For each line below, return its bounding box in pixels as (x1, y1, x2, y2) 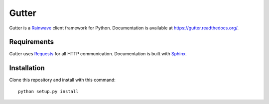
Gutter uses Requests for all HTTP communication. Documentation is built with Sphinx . (9, 51, 187, 57)
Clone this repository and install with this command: (9, 77, 116, 83)
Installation (9, 64, 45, 72)
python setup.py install (18, 89, 79, 94)
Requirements (9, 38, 54, 46)
